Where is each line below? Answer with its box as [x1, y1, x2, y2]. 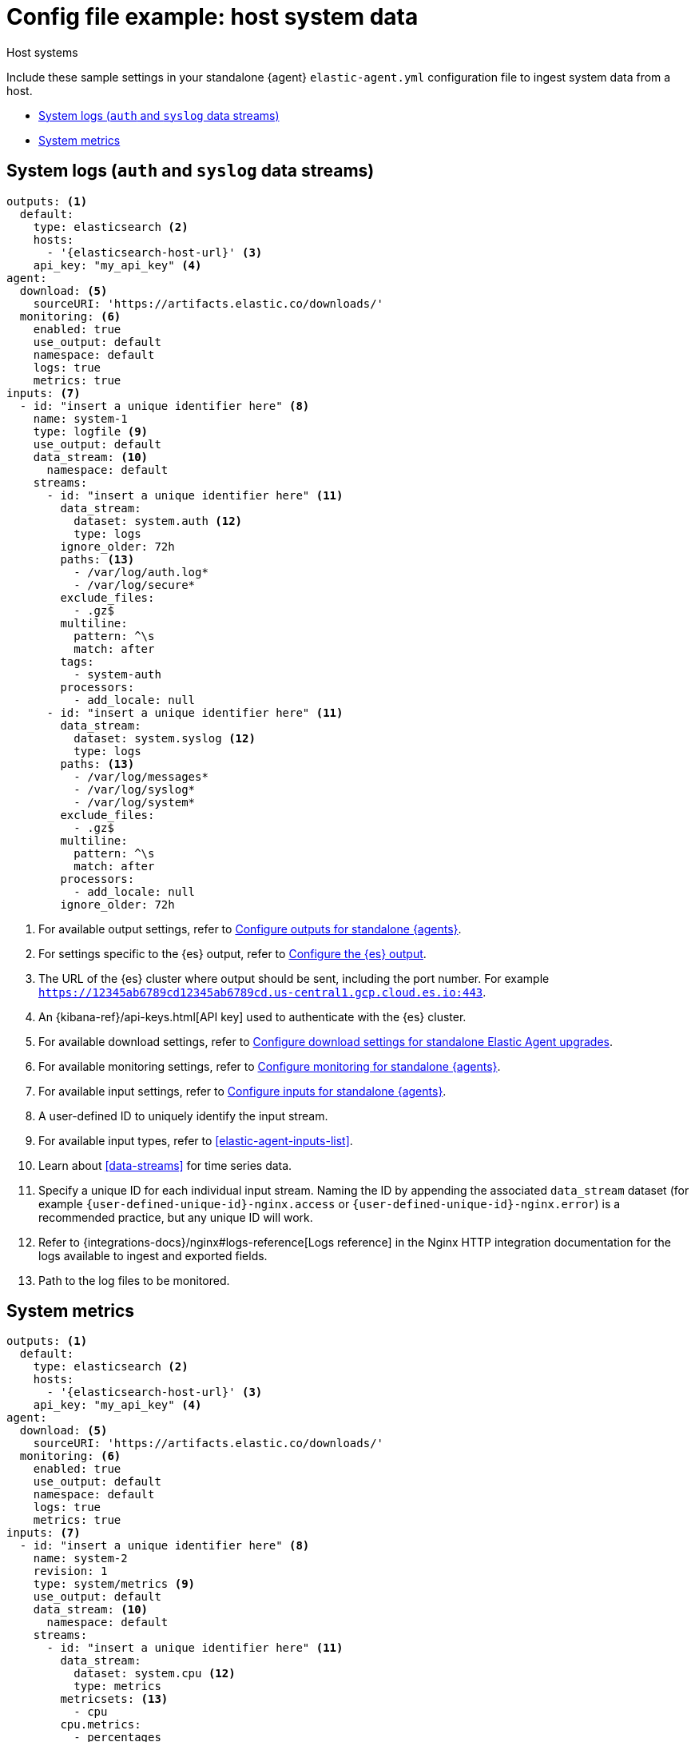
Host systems [6, 45, 78, 59]
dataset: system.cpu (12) [73, 1667, 236, 1680]
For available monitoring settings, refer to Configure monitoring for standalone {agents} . [38, 1059, 501, 1073]
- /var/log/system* [73, 795, 196, 809]
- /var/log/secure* [73, 578, 196, 591]
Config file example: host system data [6, 3, 419, 30]
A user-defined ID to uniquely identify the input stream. [38, 1108, 328, 1123]
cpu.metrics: [60, 1718, 141, 1732]
